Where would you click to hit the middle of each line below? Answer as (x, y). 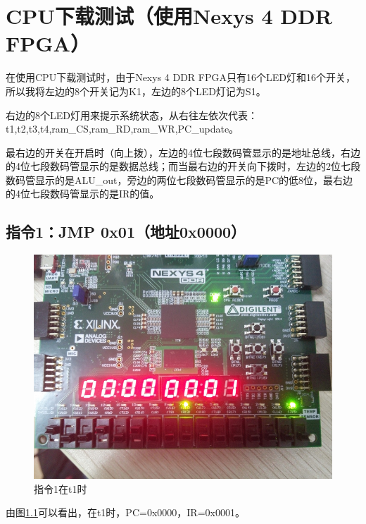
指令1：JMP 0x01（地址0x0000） (126, 232)
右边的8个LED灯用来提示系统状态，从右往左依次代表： (132, 115)
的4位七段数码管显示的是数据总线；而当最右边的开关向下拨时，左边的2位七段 (183, 166)
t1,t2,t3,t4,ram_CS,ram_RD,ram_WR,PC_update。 (122, 129)
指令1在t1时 (61, 488)
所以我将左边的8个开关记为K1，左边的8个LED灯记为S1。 (136, 91)
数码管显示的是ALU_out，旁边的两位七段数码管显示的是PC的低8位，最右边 (179, 179)
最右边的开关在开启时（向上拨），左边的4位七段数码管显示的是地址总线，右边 (183, 152)
